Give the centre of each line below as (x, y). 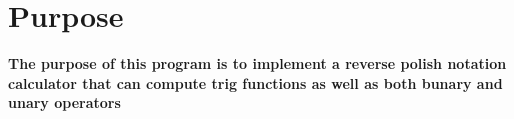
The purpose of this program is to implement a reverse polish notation (257, 63)
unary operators (64, 102)
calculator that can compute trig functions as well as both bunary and (255, 82)
